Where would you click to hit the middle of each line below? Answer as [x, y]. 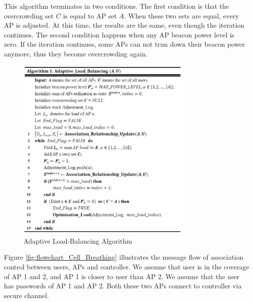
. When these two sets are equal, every [182, 15]
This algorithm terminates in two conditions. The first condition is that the [117, 6]
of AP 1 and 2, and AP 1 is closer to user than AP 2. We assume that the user [122, 276]
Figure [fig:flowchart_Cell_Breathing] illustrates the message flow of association [124, 257]
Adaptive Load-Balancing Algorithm [78, 240]
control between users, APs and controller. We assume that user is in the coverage [126, 267]
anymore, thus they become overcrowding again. [76, 53]
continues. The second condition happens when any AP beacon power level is [119, 34]
